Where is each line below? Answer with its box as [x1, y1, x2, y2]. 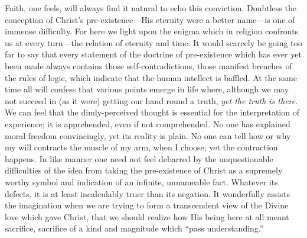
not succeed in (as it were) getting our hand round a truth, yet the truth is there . [5, 94, 298, 107]
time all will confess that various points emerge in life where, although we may [5, 83, 289, 95]
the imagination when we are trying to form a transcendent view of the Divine [5, 199, 289, 211]
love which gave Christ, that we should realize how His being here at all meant [5, 210, 289, 223]
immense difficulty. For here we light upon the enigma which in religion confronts [5, 25, 299, 37]
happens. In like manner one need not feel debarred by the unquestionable [5, 152, 273, 165]
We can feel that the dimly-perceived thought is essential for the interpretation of [5, 106, 299, 118]
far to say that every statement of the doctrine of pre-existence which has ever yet [5, 48, 302, 60]
